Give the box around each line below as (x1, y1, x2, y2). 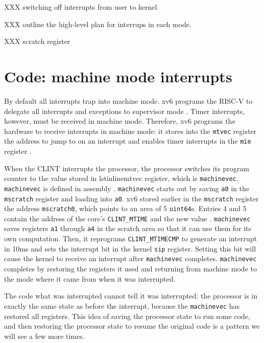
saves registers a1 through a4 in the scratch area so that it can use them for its (4, 223, 252, 234)
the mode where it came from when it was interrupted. (4, 273, 176, 284)
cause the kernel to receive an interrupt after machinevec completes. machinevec (4, 253, 257, 264)
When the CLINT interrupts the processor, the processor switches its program (4, 163, 249, 173)
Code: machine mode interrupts (4, 65, 232, 86)
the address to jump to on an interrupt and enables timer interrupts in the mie (4, 135, 251, 146)
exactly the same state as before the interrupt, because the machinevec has (4, 300, 239, 311)
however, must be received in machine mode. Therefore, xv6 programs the (4, 116, 235, 126)
